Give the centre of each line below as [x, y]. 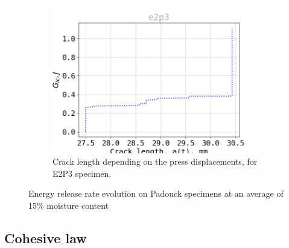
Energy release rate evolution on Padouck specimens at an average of [156, 193]
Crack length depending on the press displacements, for [155, 161]
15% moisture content [69, 205]
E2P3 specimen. [82, 173]
